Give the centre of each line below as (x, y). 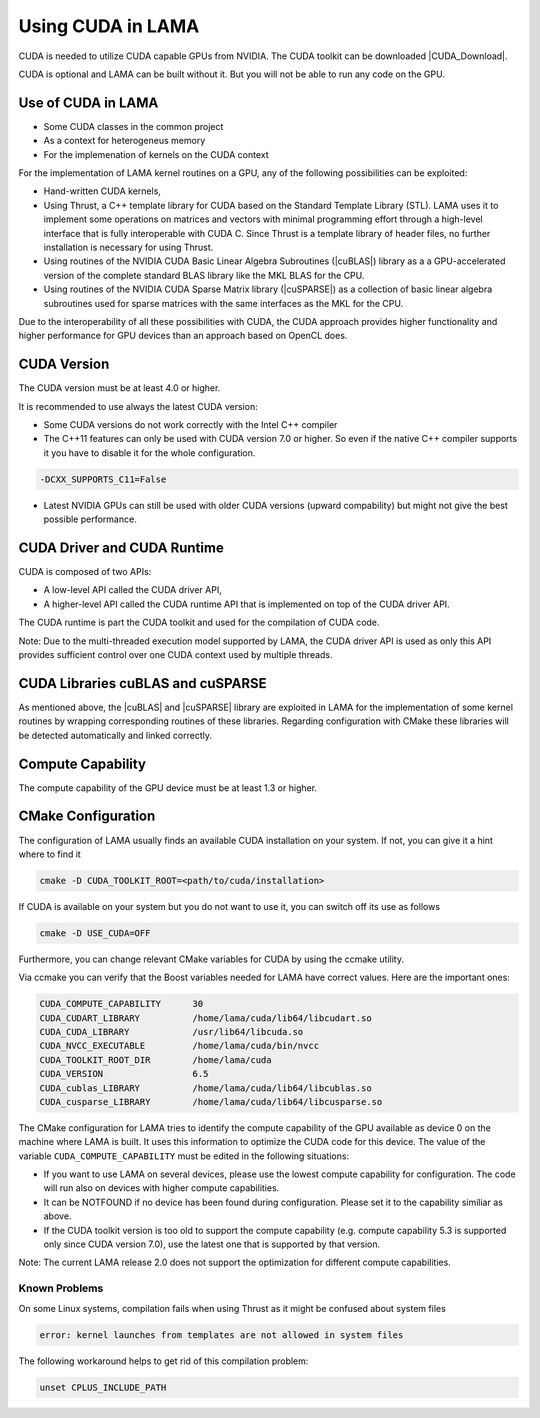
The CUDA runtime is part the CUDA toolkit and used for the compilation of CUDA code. (199, 622)
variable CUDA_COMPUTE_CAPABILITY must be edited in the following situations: (184, 1156)
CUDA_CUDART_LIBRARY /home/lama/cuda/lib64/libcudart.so (205, 1018)
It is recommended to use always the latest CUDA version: (138, 406)
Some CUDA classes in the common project (133, 126)
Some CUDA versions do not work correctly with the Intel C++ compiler (190, 424)
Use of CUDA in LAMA (88, 102)
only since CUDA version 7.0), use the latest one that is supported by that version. (211, 1244)
